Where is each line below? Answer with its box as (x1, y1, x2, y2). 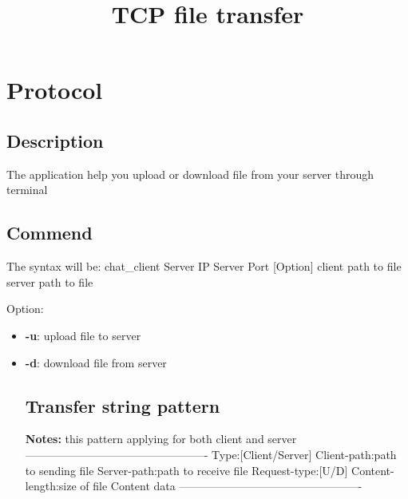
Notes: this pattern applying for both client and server (25, 430, 297, 447)
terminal (6, 181, 48, 198)
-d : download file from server (25, 354, 167, 370)
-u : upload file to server (25, 327, 141, 343)
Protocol (6, 73, 103, 106)
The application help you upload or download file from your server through (6, 165, 374, 182)
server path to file (6, 273, 93, 290)
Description (6, 128, 104, 152)
